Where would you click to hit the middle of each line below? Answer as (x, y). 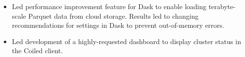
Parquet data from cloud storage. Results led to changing (114, 16)
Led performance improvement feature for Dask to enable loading (109, 6)
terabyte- (222, 6)
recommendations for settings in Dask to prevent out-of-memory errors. (118, 25)
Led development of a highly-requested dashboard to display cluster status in (126, 41)
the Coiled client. (37, 51)
